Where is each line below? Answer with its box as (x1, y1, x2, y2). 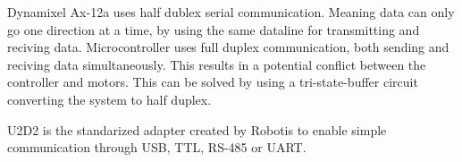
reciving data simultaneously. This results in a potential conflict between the (7, 55, 426, 73)
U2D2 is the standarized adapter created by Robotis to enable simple (7, 120, 387, 139)
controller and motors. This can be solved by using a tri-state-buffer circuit (7, 72, 418, 91)
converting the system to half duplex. (7, 90, 212, 108)
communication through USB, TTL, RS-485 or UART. (7, 138, 307, 157)
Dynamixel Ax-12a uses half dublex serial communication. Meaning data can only (7, 3, 455, 21)
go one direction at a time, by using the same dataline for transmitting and (7, 20, 420, 38)
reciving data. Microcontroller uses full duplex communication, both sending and (7, 38, 449, 56)
